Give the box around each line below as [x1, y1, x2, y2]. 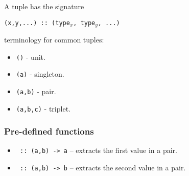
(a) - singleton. [16, 69, 64, 79]
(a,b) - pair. [16, 85, 56, 96]
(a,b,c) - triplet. [16, 103, 70, 114]
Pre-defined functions [4, 125, 94, 138]
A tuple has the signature [4, 1, 84, 11]
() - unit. [16, 51, 45, 62]
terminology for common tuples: [4, 34, 104, 45]
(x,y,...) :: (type [4, 19, 70, 27]
